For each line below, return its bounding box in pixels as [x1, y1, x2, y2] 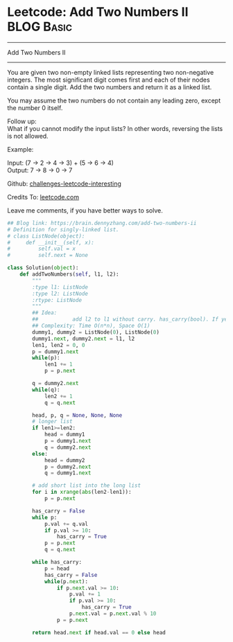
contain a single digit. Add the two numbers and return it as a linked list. [7, 82, 212, 91]
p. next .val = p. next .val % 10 [69, 610, 157, 617]
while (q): [32, 386, 60, 393]
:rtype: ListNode [32, 296, 82, 303]
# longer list [32, 418, 73, 425]
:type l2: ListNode [32, 290, 89, 297]
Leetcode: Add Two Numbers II [7, 4, 189, 20]
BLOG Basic [7, 19, 73, 35]
